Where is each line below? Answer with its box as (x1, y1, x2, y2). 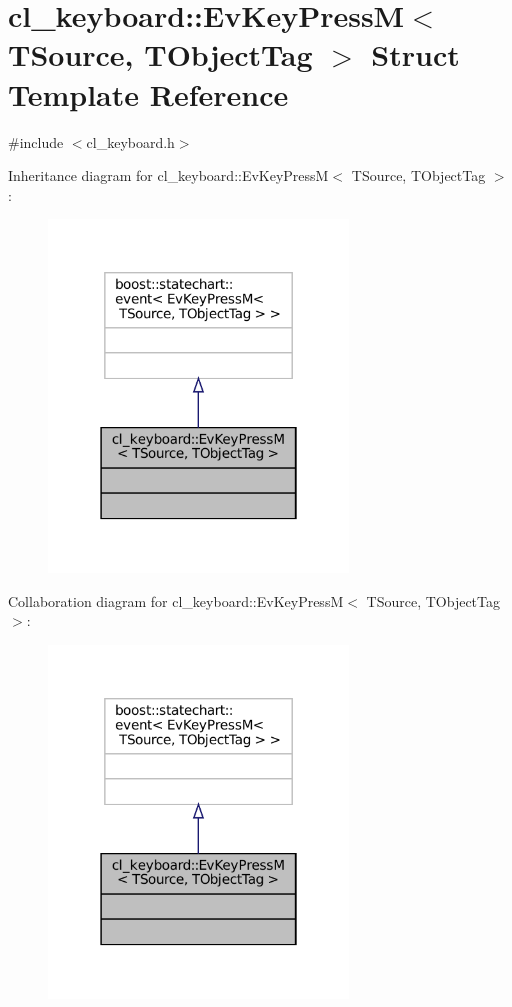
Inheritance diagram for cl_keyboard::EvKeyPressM (8, 165, 329, 186)
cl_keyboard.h (86, 131, 175, 152)
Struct (371, 34, 460, 75)
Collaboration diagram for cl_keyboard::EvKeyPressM (8, 590, 344, 611)
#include (8, 131, 64, 152)
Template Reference (8, 73, 289, 114)
